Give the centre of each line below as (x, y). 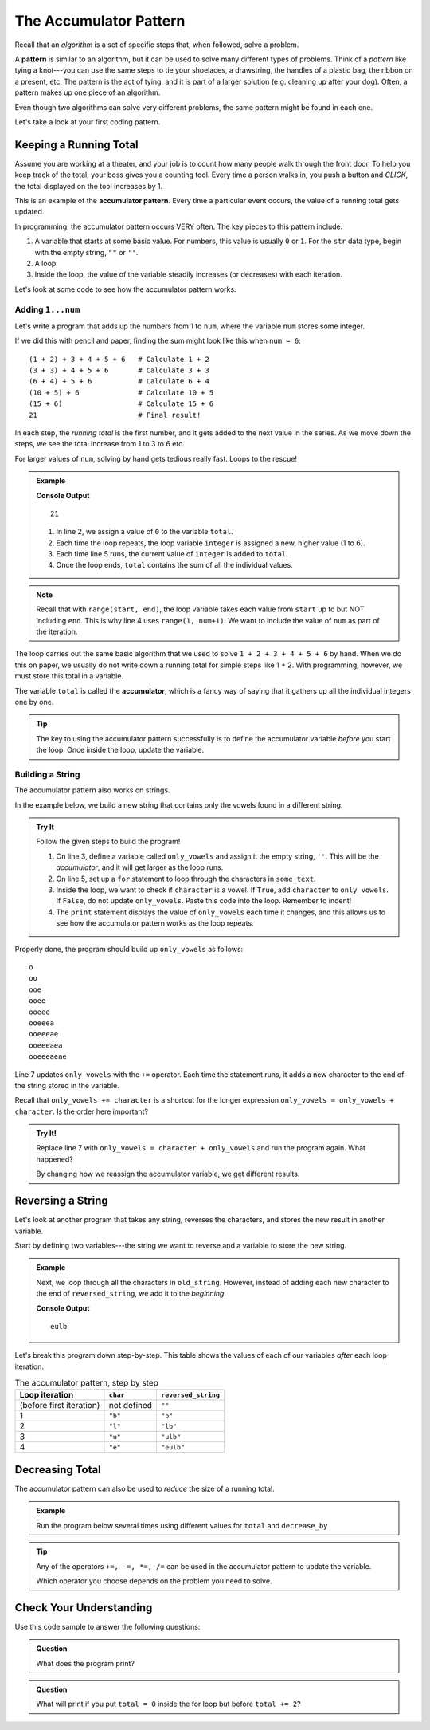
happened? (55, 1159)
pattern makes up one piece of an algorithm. (88, 92)
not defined (131, 1406)
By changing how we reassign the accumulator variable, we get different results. (168, 1174)
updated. (29, 212)
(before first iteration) (60, 1406)
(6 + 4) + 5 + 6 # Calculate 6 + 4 (119, 381)
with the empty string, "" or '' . (86, 252)
